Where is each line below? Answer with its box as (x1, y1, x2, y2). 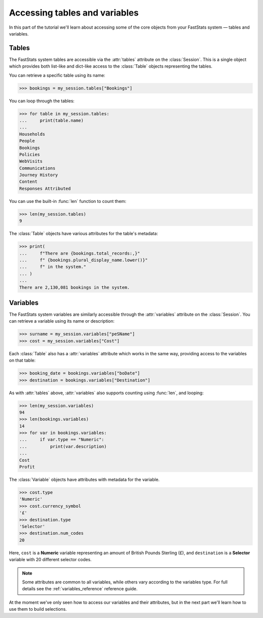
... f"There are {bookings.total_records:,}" (19, 251, 140, 256)
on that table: (9, 358, 36, 364)
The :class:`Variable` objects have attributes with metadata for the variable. (9, 477, 160, 483)
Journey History (19, 172, 58, 178)
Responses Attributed (19, 185, 71, 191)
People (19, 138, 35, 144)
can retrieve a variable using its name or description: (9, 318, 114, 324)
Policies (19, 151, 40, 157)
